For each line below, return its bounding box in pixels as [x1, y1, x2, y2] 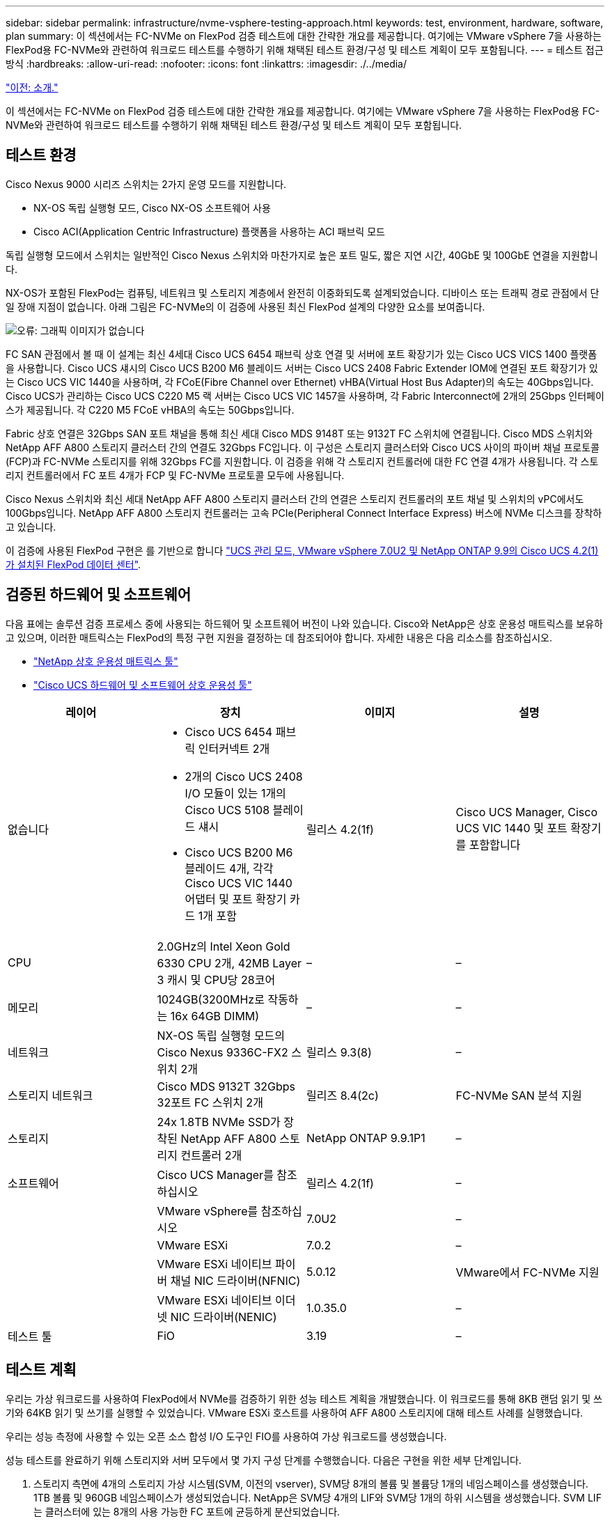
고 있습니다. [6, 520, 56, 533]
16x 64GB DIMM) [170, 1008, 260, 1023]
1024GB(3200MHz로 [157, 992, 265, 1006]
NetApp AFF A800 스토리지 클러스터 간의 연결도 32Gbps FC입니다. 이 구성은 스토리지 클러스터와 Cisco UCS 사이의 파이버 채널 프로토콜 [6, 441, 600, 453]
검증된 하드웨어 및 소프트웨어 [6, 586, 191, 604]
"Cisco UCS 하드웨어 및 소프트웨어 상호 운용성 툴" [33, 678, 252, 691]
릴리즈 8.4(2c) [306, 1088, 379, 1102]
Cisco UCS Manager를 [157, 1167, 274, 1182]
